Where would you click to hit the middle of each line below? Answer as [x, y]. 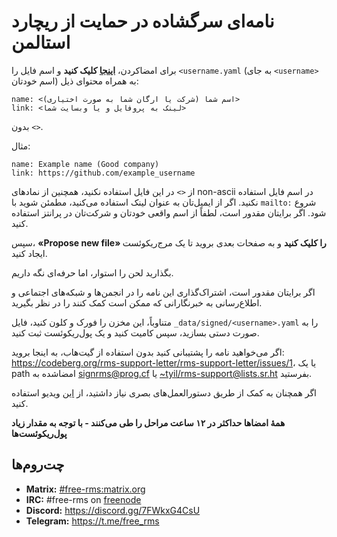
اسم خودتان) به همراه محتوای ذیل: [75, 81]
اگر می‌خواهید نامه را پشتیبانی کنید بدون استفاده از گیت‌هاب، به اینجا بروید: [148, 352]
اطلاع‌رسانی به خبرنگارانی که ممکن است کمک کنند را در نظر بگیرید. [137, 302]
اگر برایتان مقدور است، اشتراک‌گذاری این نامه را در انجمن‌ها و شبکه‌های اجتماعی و [163, 292]
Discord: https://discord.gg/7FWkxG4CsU [113, 510]
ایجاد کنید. [29, 253]
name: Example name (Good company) [85, 164]
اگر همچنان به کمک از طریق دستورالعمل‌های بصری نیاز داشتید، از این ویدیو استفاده [164, 392]
